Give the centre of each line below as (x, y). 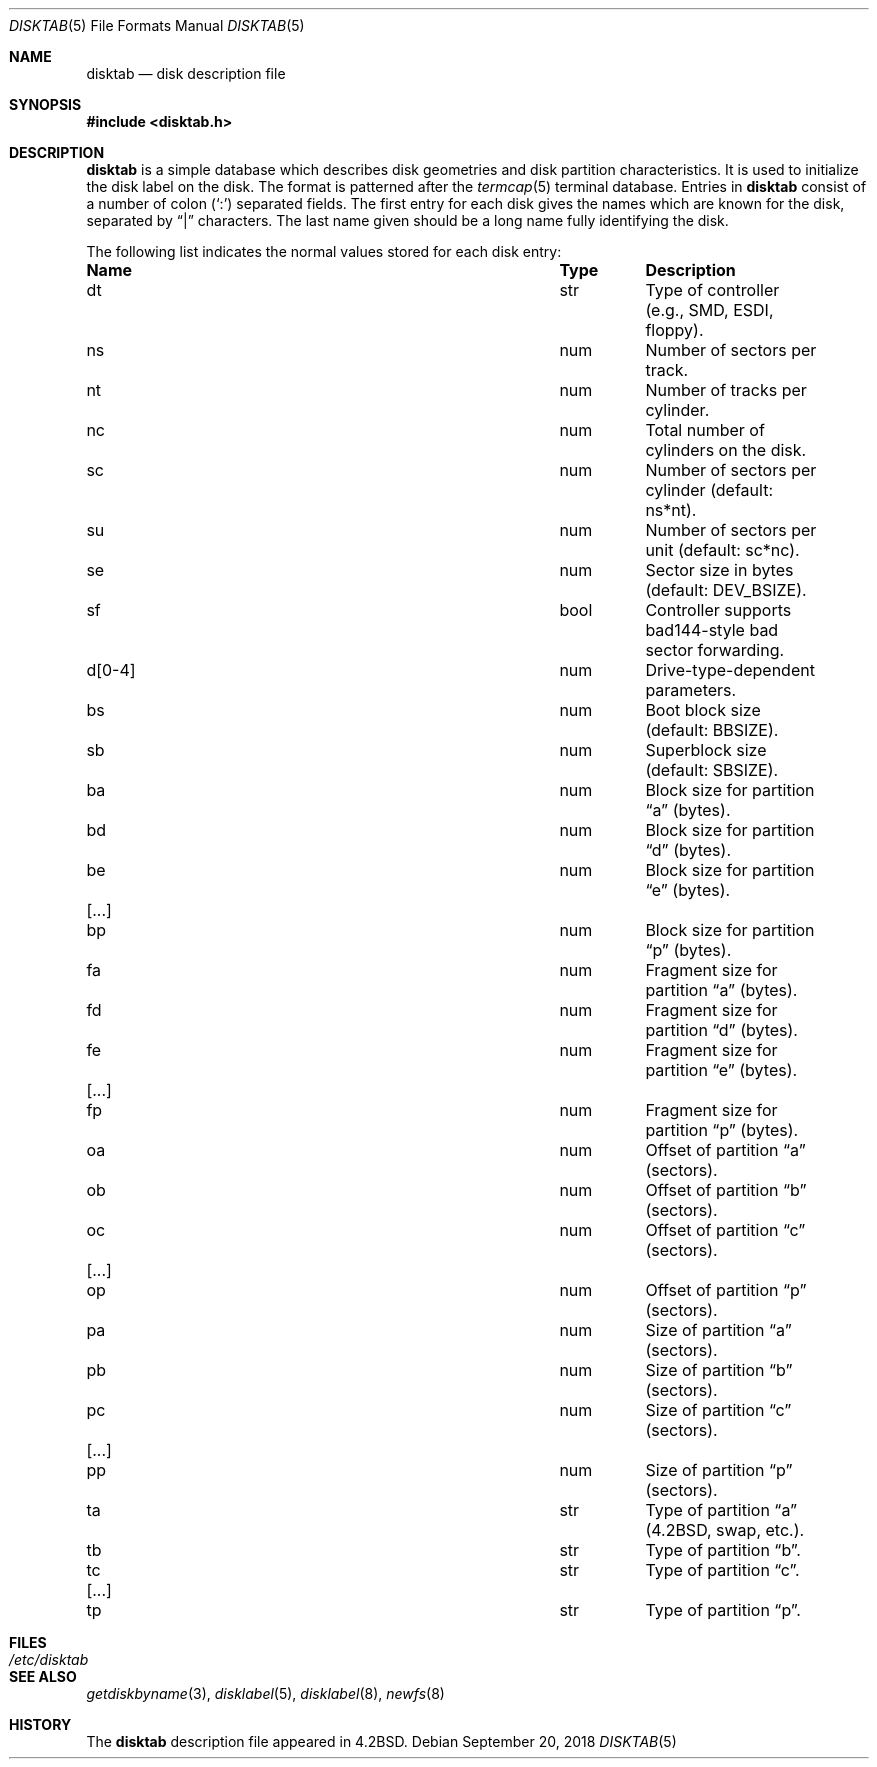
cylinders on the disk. (726, 450)
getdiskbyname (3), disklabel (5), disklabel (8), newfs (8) (265, 1693)
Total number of (705, 430)
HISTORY (40, 1724)
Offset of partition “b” (726, 1190)
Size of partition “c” (718, 1410)
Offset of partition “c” (725, 1230)
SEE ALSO (43, 1676)
